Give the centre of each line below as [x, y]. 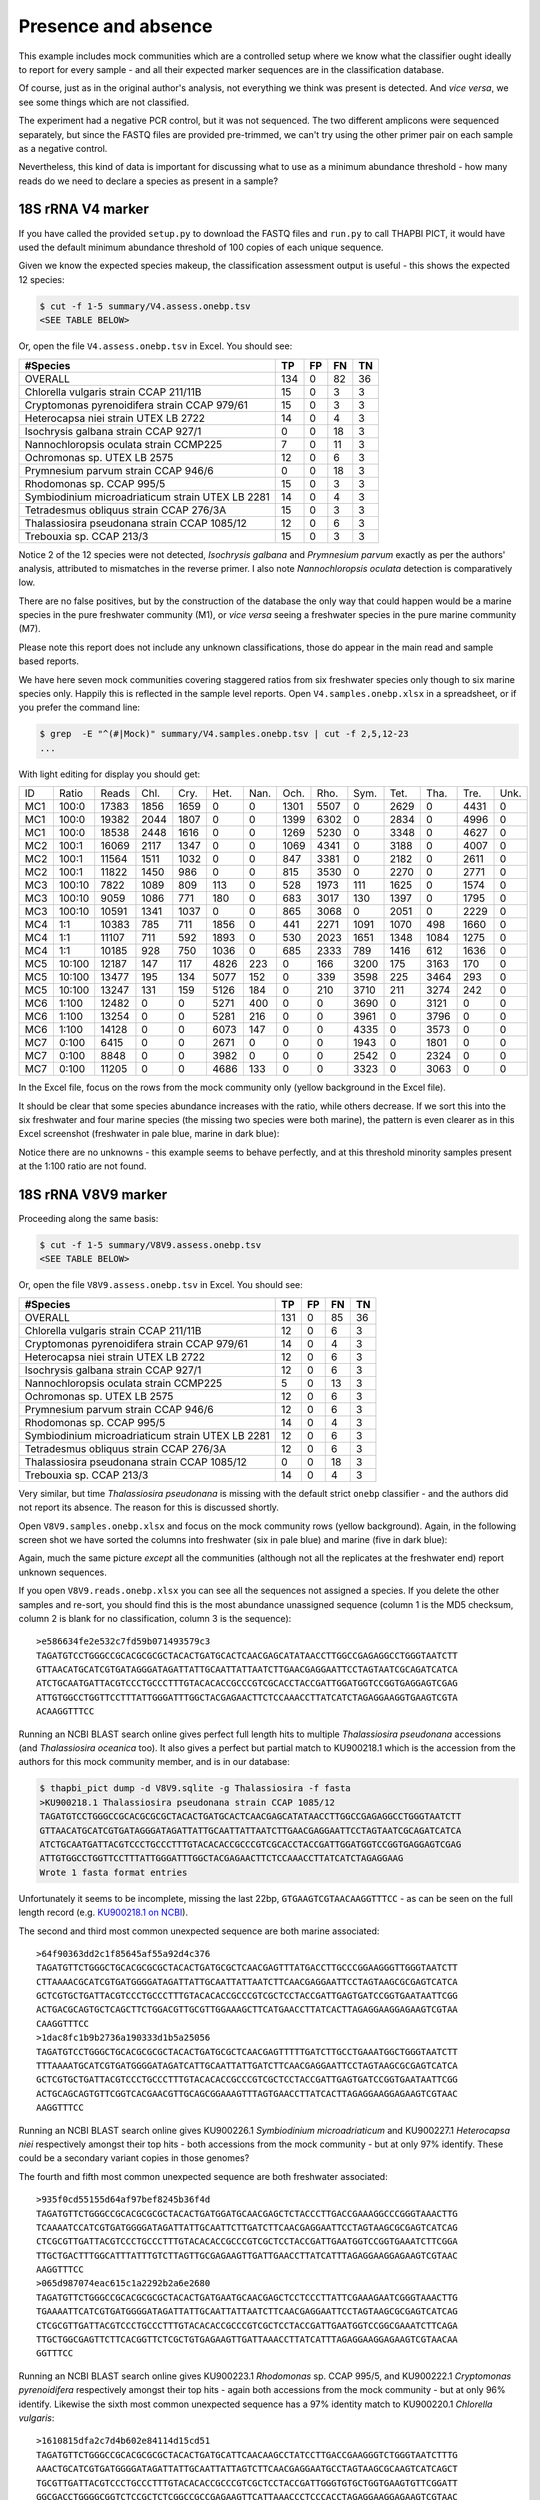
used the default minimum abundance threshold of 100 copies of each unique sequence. [201, 247]
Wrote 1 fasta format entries [113, 1872]
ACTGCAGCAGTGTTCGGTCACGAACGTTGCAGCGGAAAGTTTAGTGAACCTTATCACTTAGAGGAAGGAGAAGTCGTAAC [247, 2093]
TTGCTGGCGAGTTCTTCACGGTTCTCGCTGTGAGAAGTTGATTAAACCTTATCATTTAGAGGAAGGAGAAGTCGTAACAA [247, 2339]
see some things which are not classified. [104, 102]
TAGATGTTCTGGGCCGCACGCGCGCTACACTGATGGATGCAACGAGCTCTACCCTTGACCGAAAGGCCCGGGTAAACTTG [247, 2213]
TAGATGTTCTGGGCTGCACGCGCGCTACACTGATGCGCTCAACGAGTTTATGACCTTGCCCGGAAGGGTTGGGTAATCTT [247, 1968]
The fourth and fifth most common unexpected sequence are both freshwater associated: [203, 2176]
